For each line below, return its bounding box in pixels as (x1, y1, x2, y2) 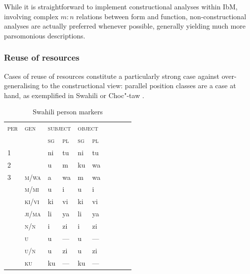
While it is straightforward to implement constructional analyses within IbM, (4, 1, 238, 11)
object (78, 123, 98, 133)
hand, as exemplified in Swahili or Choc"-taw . (4, 90, 144, 100)
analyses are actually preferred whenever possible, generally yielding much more (4, 21, 246, 31)
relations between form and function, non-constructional (76, 11, 247, 21)
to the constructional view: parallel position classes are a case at (42, 80, 236, 91)
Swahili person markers (33, 106, 103, 117)
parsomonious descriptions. (4, 30, 85, 40)
